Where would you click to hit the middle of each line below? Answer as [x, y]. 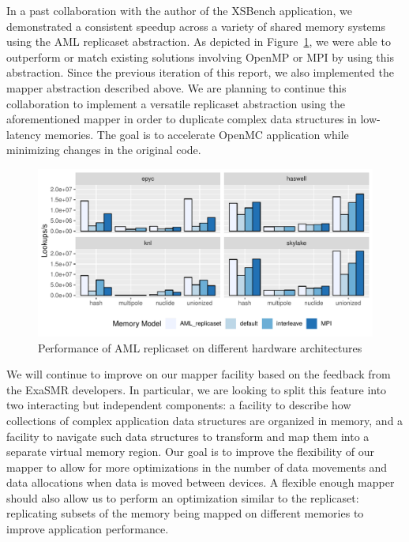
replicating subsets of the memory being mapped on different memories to [185, 513]
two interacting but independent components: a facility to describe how [179, 405]
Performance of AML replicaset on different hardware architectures [200, 347]
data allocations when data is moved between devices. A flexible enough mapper [201, 482]
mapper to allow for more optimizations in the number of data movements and [197, 467]
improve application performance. [88, 529]
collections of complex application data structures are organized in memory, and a [205, 420]
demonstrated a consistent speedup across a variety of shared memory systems [196, 26]
